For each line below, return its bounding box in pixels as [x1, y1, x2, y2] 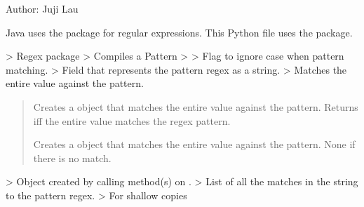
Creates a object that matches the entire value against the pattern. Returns [33, 99, 358, 114]
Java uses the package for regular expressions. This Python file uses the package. [6, 25, 353, 39]
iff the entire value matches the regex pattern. [33, 113, 231, 128]
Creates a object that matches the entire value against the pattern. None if [33, 137, 356, 152]
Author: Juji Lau [6, 1, 79, 15]
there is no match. [33, 150, 112, 165]
